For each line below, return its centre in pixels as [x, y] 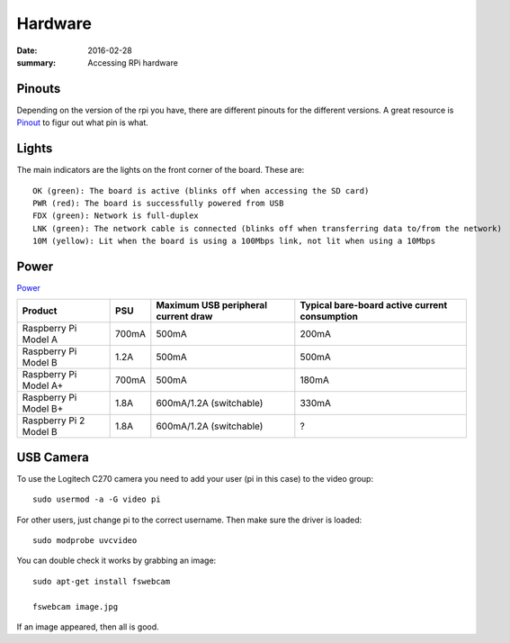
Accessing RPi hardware [133, 62]
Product [40, 311]
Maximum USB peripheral [211, 305]
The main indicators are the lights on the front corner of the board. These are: [161, 170]
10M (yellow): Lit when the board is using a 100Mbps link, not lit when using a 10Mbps [234, 241]
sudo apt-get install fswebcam [102, 581]
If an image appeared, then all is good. [88, 627]
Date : [27, 50]
